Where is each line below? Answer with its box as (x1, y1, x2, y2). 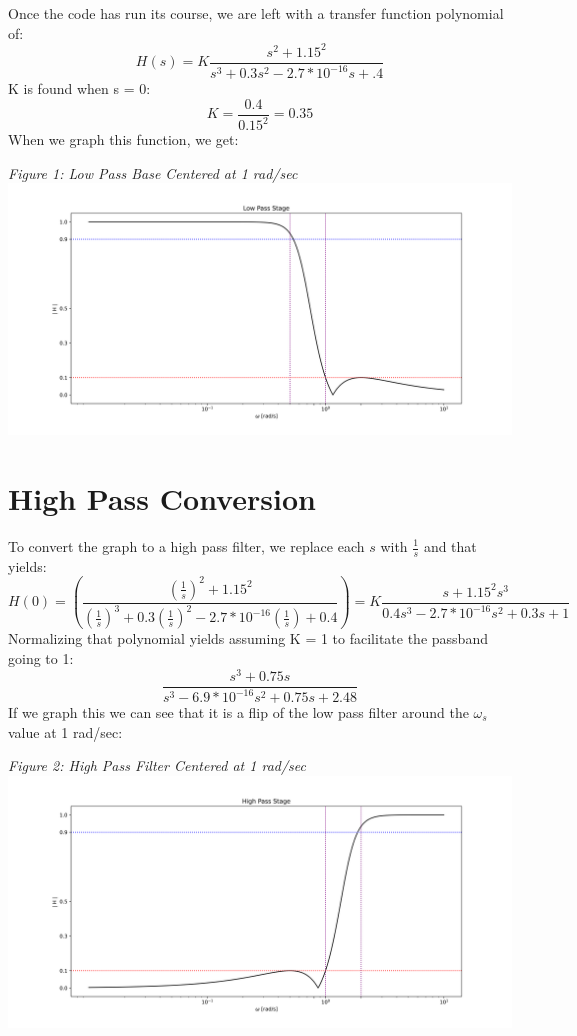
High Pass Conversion (8, 478, 316, 519)
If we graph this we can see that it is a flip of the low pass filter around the (8, 702, 469, 723)
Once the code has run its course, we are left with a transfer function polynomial (8, 3, 504, 23)
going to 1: (8, 647, 74, 668)
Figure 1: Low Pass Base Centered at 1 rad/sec (8, 162, 298, 183)
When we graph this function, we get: (8, 129, 239, 150)
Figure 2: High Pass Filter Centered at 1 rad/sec (8, 755, 306, 776)
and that (423, 536, 477, 556)
